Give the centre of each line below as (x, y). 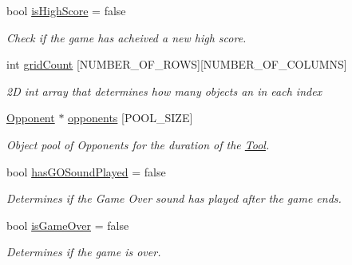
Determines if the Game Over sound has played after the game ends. (174, 198)
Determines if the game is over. (84, 252)
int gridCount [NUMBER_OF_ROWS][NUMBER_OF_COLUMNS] (177, 64)
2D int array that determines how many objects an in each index (164, 91)
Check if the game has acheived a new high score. (127, 37)
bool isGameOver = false (68, 225)
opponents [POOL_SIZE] (131, 118)
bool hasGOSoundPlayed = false (86, 171)
